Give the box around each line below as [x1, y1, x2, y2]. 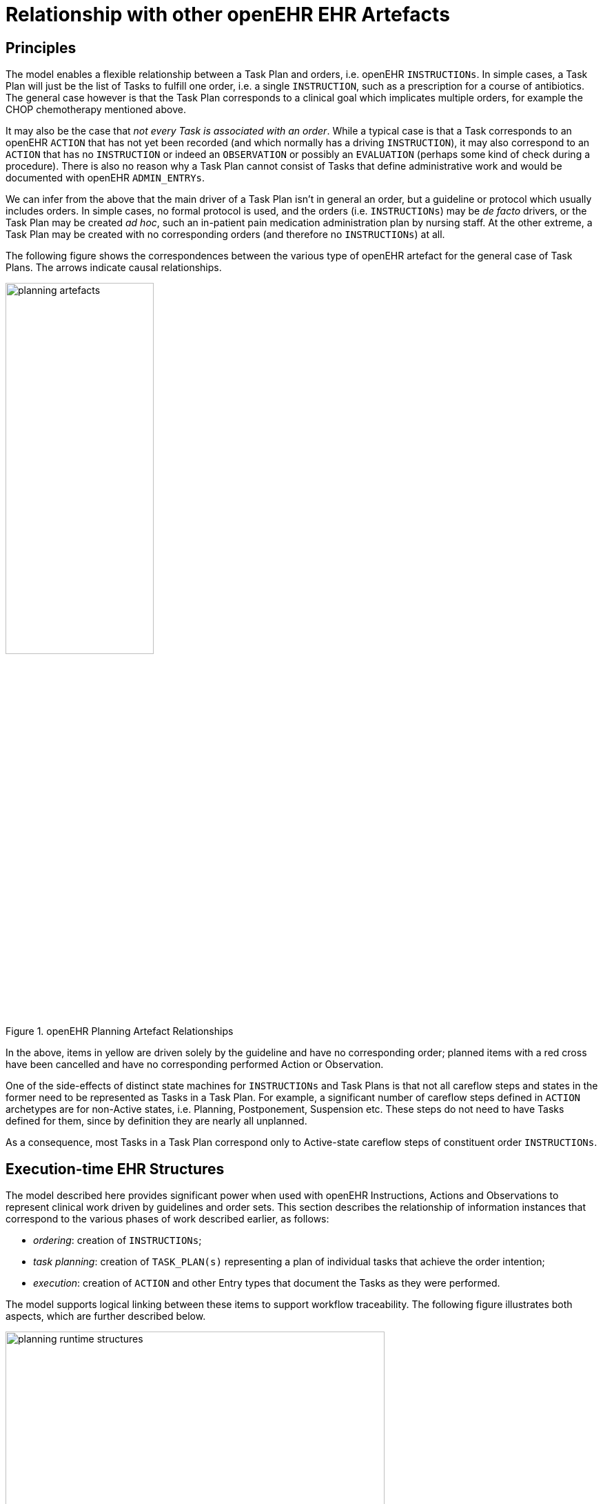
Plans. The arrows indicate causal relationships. [6, 261, 222, 274]
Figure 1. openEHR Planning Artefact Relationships [6, 1025, 234, 1038]
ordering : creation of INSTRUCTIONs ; [33, 1234, 202, 1247]
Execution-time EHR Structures [6, 1160, 225, 1178]
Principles [6, 39, 76, 57]
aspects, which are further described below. [6, 1310, 206, 1323]
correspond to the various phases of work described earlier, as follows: [6, 1213, 329, 1225]
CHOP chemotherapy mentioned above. [6, 103, 186, 116]
